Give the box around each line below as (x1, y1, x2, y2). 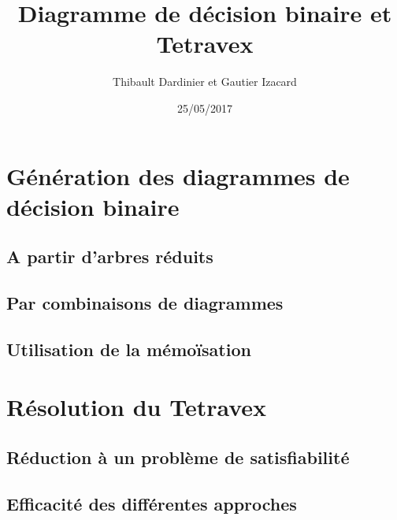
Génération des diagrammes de (6, 159, 350, 191)
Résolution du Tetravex (6, 391, 267, 423)
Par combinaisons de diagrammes (6, 291, 284, 315)
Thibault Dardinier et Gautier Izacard (113, 73, 297, 90)
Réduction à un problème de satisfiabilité (6, 444, 350, 469)
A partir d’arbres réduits (6, 244, 213, 269)
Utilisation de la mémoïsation (6, 336, 251, 361)
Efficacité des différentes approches (6, 491, 297, 515)
